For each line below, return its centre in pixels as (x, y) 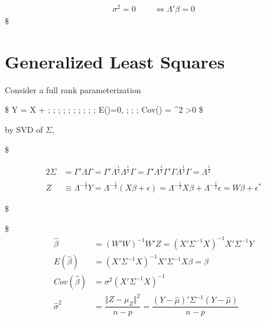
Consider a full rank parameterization (73, 89)
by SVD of (24, 130)
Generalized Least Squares (115, 61)
